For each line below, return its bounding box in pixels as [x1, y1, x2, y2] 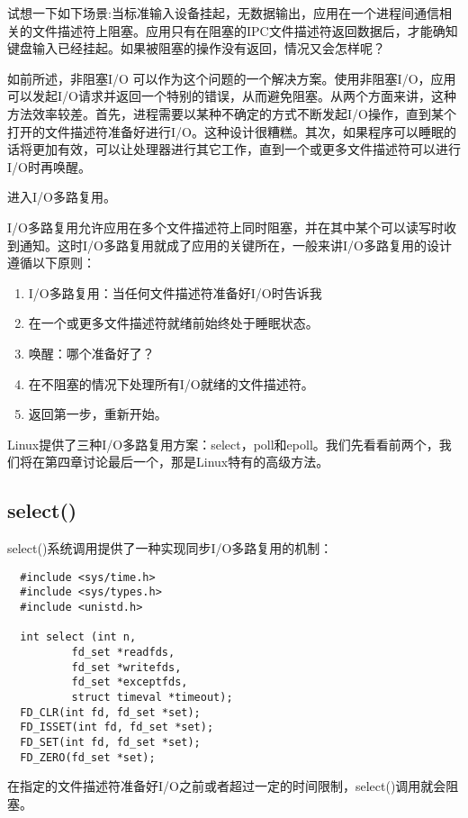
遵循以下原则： [7, 253, 95, 272]
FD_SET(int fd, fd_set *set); [20, 735, 201, 749]
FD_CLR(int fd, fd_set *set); [20, 705, 201, 719]
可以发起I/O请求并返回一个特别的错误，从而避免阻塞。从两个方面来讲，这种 [7, 86, 456, 105]
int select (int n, [20, 631, 137, 644]
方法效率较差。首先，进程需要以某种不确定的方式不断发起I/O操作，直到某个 [7, 104, 456, 123]
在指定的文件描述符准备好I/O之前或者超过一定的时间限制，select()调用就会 [7, 777, 446, 795]
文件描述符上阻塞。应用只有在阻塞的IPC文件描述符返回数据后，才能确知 [31, 21, 458, 40]
